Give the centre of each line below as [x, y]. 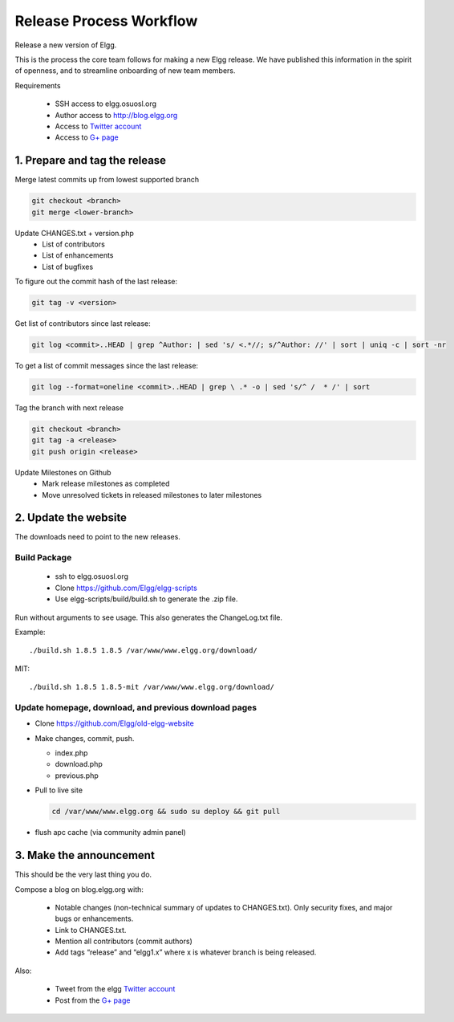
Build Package [43, 558]
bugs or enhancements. [94, 918]
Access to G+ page [87, 137]
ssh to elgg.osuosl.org [91, 576]
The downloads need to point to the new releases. [97, 537]
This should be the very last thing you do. [83, 874]
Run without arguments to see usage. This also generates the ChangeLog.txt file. [148, 617]
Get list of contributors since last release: [83, 324]
